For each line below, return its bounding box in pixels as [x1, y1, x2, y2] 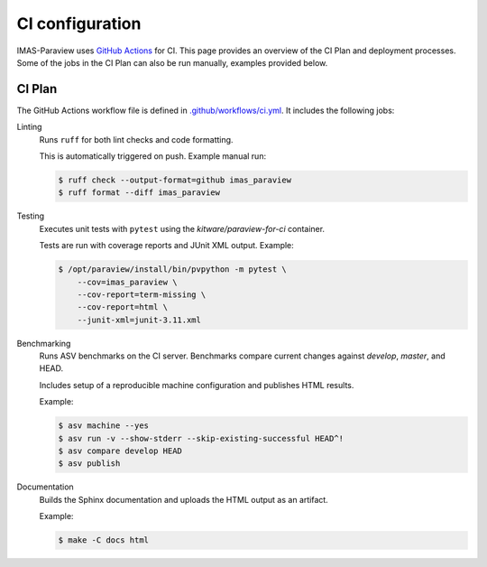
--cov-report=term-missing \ [77, 289, 207, 300]
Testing [16, 210, 45, 221]
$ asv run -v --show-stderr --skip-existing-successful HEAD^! [58, 433, 345, 443]
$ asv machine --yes [58, 421, 149, 431]
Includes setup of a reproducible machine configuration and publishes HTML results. [39, 379, 354, 390]
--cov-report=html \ [77, 302, 169, 312]
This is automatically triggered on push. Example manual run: [39, 151, 266, 162]
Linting [16, 122, 42, 133]
